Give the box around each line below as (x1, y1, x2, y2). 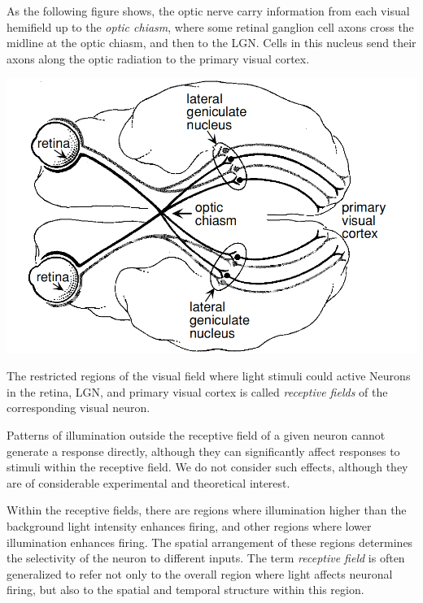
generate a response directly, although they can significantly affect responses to (7, 442, 400, 459)
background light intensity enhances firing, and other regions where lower (7, 517, 372, 534)
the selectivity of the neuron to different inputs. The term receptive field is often (7, 549, 405, 566)
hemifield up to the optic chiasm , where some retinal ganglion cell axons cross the (7, 18, 414, 35)
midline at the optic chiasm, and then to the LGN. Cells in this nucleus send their (7, 34, 416, 51)
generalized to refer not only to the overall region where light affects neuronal (7, 565, 393, 582)
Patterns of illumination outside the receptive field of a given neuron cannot (7, 427, 386, 444)
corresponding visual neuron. (7, 399, 150, 416)
